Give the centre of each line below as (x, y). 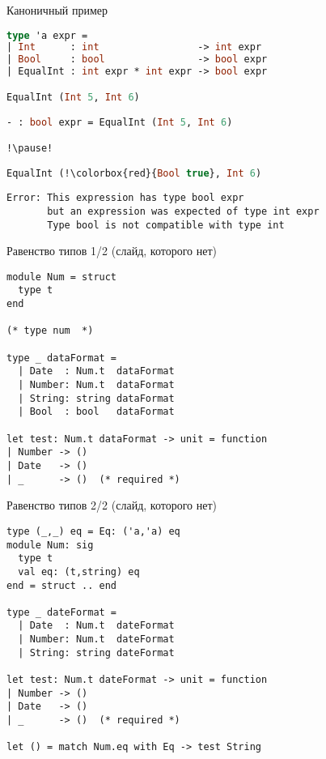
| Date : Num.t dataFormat (96, 371)
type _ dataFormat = (62, 358)
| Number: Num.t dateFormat (96, 640)
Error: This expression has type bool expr (125, 198)
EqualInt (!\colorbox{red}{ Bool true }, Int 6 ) (134, 174)
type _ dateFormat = (62, 612)
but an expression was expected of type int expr (183, 211)
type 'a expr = (47, 35)
